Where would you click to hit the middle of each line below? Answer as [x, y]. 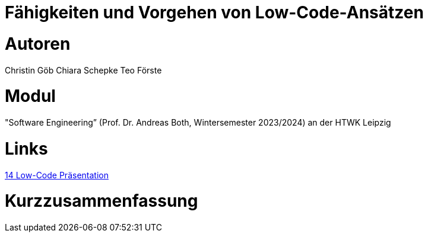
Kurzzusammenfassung [102, 201]
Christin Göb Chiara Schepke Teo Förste [83, 70]
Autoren [38, 44]
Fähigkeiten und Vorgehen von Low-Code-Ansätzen [214, 12]
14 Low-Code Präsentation [57, 175]
